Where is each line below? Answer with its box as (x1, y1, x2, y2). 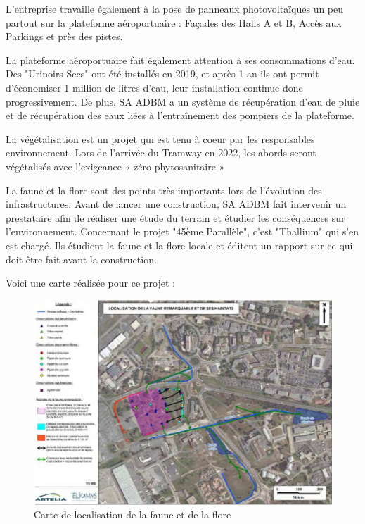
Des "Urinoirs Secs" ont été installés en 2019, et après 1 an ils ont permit (6, 66, 319, 81)
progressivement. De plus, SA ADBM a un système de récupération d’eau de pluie (6, 94, 360, 108)
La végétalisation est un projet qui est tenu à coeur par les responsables (6, 131, 315, 146)
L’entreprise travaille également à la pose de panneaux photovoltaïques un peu (6, 1, 344, 15)
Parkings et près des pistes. (6, 29, 123, 44)
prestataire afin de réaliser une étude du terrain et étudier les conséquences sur (6, 210, 345, 225)
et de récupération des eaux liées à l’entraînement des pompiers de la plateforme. (6, 108, 354, 123)
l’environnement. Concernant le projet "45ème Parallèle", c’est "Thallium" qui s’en (6, 224, 359, 239)
